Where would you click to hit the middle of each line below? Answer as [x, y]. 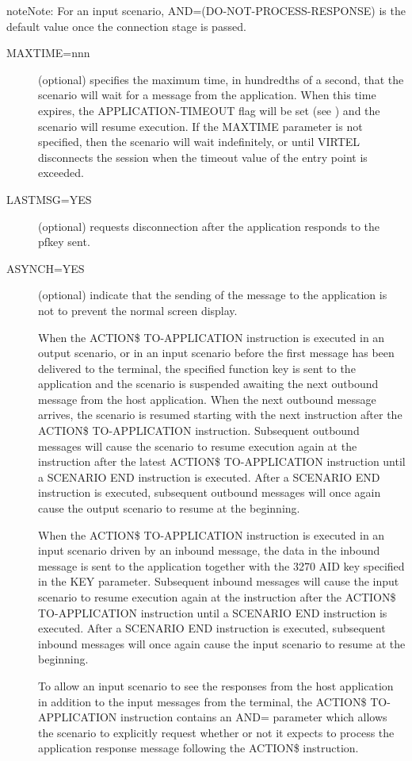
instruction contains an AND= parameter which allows [254, 717]
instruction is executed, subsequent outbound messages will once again [210, 492]
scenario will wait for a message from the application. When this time [207, 95]
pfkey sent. [64, 242]
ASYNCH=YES [46, 268]
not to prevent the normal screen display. [138, 310]
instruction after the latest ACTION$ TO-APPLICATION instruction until [222, 461]
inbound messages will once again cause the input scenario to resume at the [222, 643]
